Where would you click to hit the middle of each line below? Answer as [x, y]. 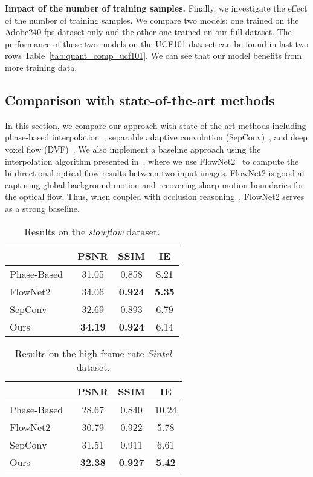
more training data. [41, 67]
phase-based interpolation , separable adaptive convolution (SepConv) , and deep [156, 137]
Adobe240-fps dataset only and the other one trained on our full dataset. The [148, 32]
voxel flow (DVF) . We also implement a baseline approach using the [133, 149]
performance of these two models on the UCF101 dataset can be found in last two [157, 43]
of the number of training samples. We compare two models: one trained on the [152, 20]
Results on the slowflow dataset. [92, 231]
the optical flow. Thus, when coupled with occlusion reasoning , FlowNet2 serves [155, 196]
